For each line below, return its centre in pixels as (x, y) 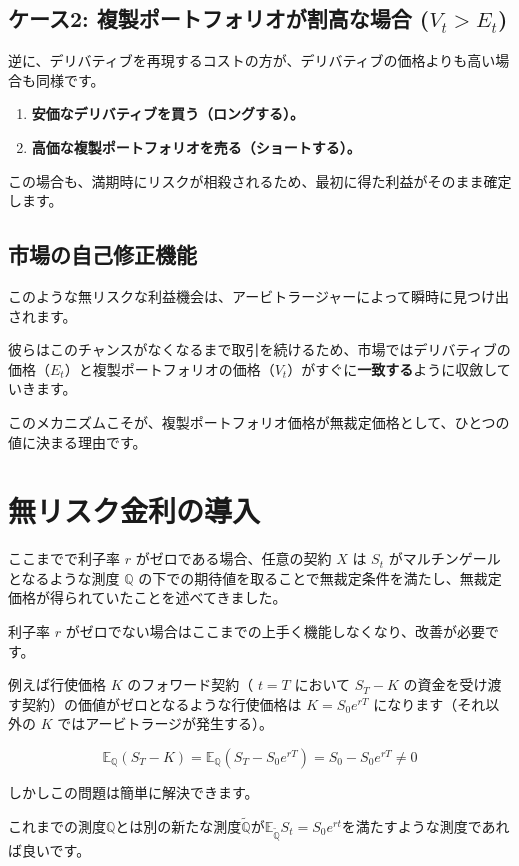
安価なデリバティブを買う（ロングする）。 (167, 113)
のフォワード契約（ (190, 684)
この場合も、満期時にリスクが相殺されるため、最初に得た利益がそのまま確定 (260, 180)
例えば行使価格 (57, 684)
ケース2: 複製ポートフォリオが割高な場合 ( (219, 18)
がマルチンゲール (444, 558)
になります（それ (429, 703)
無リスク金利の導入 (134, 510)
